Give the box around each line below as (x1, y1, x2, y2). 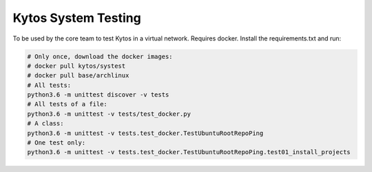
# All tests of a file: (27, 100, 108, 108)
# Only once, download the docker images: (27, 52, 173, 60)
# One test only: (27, 139, 86, 147)
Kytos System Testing (12, 10, 141, 25)
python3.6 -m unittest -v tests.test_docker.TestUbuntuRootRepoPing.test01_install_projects (27, 148, 351, 156)
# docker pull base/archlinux (27, 72, 130, 79)
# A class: (27, 120, 64, 127)
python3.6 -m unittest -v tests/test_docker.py (27, 110, 191, 118)
